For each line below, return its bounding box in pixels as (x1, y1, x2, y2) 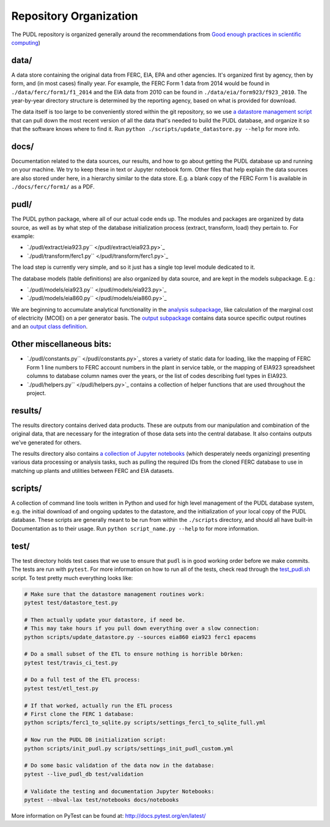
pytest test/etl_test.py (24, 685, 99, 692)
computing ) (11, 39, 41, 46)
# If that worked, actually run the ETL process (24, 702, 173, 709)
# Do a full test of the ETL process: (24, 676, 141, 683)
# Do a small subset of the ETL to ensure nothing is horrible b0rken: (24, 651, 244, 658)
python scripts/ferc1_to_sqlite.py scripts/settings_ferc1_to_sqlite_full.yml (24, 719, 266, 726)
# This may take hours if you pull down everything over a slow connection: (24, 625, 260, 632)
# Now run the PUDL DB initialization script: (24, 736, 166, 744)
